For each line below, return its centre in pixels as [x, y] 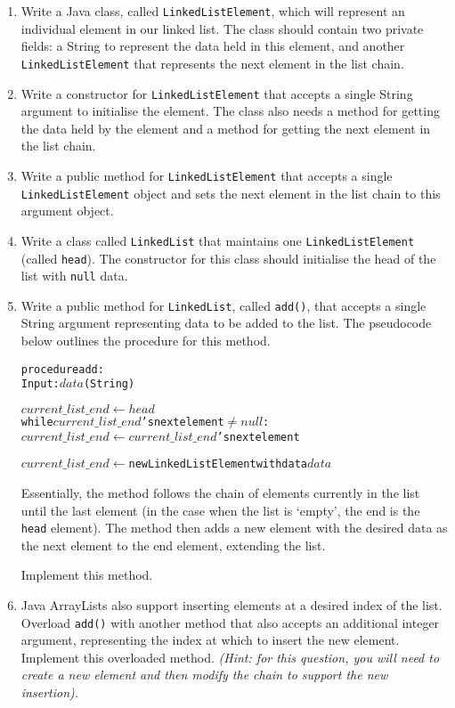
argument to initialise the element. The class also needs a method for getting [230, 111]
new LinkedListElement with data [218, 464]
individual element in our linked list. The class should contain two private [222, 28]
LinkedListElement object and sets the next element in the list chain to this [231, 193]
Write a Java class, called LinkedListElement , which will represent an [213, 11]
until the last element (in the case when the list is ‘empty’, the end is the [220, 510]
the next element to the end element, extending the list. [173, 545]
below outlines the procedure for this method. [146, 341]
